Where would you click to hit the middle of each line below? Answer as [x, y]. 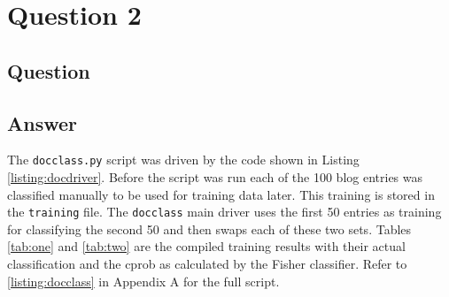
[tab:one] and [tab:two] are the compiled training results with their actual [206, 246]
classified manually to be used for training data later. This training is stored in [221, 194]
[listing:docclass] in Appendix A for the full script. [143, 281]
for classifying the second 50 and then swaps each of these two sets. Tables [209, 228]
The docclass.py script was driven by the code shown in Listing [183, 160]
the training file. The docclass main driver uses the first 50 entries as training [224, 212]
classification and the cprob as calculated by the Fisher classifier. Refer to [207, 264]
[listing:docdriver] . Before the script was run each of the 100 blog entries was [215, 177]
